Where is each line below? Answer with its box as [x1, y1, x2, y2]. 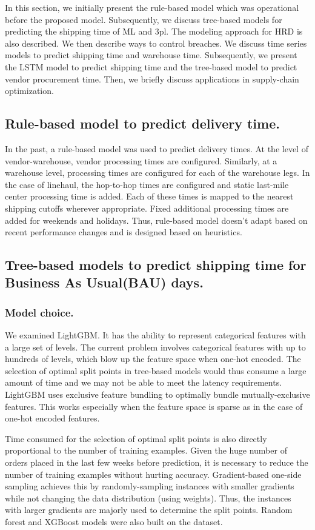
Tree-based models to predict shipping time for [5, 255, 307, 274]
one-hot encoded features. [5, 412, 100, 424]
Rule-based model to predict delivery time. [5, 114, 280, 133]
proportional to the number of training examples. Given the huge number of [5, 444, 287, 457]
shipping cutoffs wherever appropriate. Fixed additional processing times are [5, 201, 289, 214]
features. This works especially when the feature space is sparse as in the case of [5, 400, 303, 412]
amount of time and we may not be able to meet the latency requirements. [5, 376, 282, 389]
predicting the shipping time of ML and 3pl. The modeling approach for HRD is [5, 25, 303, 38]
